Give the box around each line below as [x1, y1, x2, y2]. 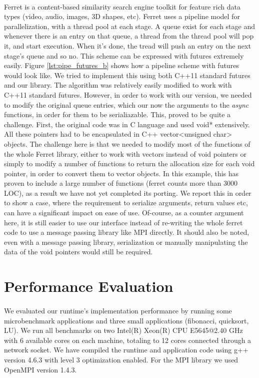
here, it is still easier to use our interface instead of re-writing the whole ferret [4, 217, 243, 227]
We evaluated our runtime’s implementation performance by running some [4, 305, 232, 315]
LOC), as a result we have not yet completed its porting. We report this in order [4, 187, 251, 198]
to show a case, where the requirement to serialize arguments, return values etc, [4, 197, 248, 208]
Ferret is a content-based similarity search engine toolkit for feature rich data [4, 1, 240, 12]
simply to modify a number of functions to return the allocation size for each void [4, 158, 255, 169]
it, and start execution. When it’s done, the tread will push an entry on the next [4, 40, 251, 51]
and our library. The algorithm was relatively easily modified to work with [4, 80, 232, 90]
